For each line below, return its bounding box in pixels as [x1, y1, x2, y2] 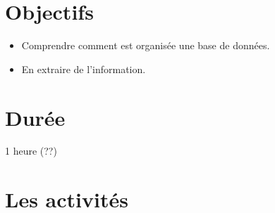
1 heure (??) [5, 143, 57, 158]
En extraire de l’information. [21, 61, 146, 76]
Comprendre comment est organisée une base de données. [21, 38, 270, 53]
